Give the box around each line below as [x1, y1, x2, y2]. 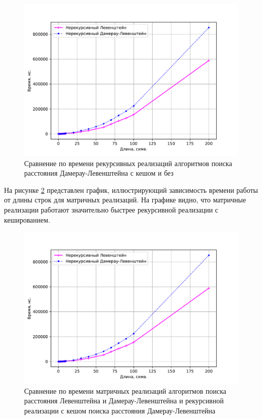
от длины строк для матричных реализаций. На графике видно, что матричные [4, 194, 246, 205]
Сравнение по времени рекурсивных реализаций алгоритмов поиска [24, 158, 232, 168]
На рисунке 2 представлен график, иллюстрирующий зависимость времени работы [4, 184, 258, 195]
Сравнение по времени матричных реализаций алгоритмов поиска [24, 385, 226, 396]
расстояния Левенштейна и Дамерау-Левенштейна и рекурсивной [24, 395, 224, 406]
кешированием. [4, 214, 50, 225]
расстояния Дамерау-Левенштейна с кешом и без [24, 168, 174, 178]
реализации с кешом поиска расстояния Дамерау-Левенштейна [24, 405, 216, 415]
